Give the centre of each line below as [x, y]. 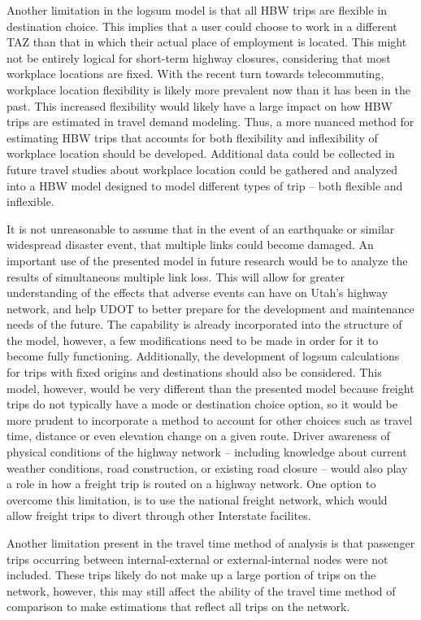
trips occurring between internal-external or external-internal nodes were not [197, 559]
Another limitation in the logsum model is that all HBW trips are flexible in [197, 10]
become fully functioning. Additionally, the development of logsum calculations [203, 356]
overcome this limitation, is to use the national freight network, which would [197, 499]
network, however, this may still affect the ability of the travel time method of [201, 590]
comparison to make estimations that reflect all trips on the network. [178, 607]
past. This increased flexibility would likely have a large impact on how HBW [200, 105]
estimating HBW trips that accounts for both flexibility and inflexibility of [192, 137]
